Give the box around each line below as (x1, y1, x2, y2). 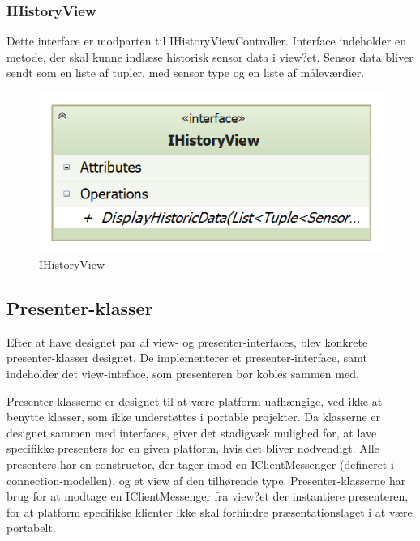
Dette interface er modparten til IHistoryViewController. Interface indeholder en (6, 32, 406, 49)
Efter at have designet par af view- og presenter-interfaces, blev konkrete (6, 333, 368, 350)
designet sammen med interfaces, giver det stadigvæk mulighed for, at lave (6, 424, 377, 441)
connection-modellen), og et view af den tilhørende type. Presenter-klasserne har (6, 471, 406, 488)
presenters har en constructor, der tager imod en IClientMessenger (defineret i (6, 455, 394, 472)
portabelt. (6, 519, 56, 536)
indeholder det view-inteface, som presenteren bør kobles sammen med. (6, 364, 359, 381)
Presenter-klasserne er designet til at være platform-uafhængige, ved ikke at (6, 392, 383, 409)
